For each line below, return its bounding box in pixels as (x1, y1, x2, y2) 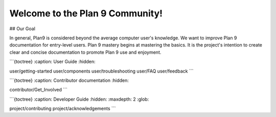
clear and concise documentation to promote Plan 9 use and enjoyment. (9, 49, 162, 55)
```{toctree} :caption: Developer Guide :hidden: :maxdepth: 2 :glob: (9, 96, 149, 102)
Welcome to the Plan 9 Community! (9, 8, 163, 19)
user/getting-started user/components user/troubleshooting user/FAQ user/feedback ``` (9, 68, 194, 74)
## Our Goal (9, 26, 36, 32)
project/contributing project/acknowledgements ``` (9, 105, 116, 112)
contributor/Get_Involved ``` (9, 87, 67, 93)
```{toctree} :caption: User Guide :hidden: (9, 59, 96, 65)
